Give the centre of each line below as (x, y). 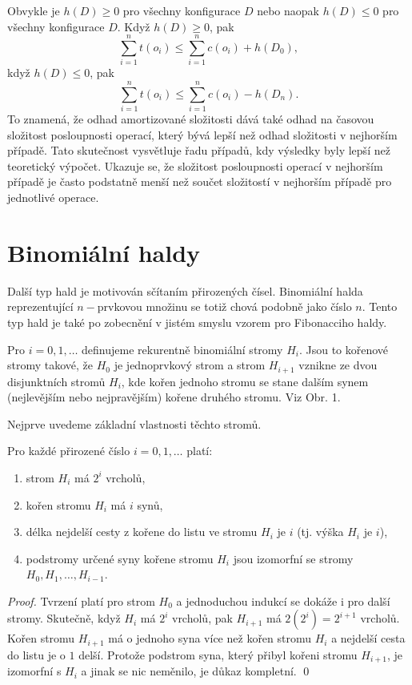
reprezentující (40, 306)
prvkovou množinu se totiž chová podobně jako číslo (224, 306)
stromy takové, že (50, 365)
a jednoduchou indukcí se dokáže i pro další (283, 600)
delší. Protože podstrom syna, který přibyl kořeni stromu (218, 654)
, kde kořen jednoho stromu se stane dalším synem (245, 381)
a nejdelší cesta (368, 638)
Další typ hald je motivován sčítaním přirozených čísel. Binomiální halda (185, 290)
